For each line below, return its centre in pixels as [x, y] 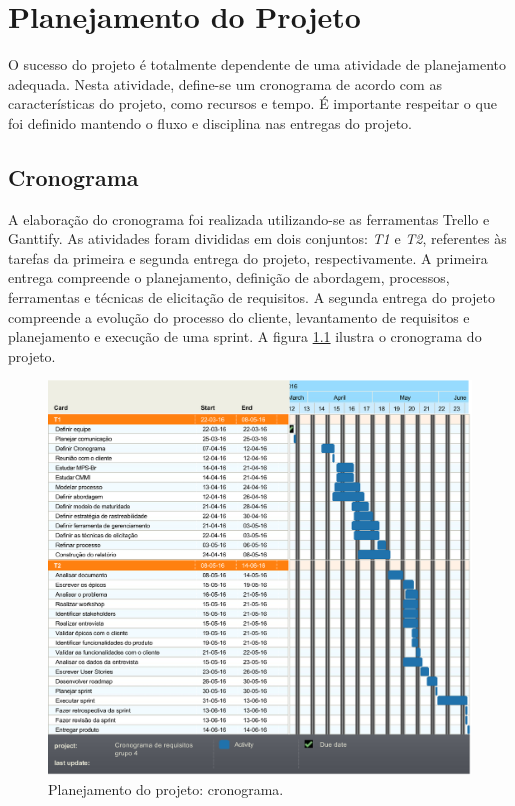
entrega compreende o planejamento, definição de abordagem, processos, [229, 277]
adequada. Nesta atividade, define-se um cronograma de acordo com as [225, 83]
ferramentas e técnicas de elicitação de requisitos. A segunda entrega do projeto [252, 297]
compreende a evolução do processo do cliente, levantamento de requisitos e [239, 316]
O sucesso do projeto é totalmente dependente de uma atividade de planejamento [257, 64]
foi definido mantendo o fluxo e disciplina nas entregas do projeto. [210, 122]
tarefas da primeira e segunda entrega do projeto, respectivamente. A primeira [248, 257]
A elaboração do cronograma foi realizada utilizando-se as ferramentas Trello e [249, 218]
